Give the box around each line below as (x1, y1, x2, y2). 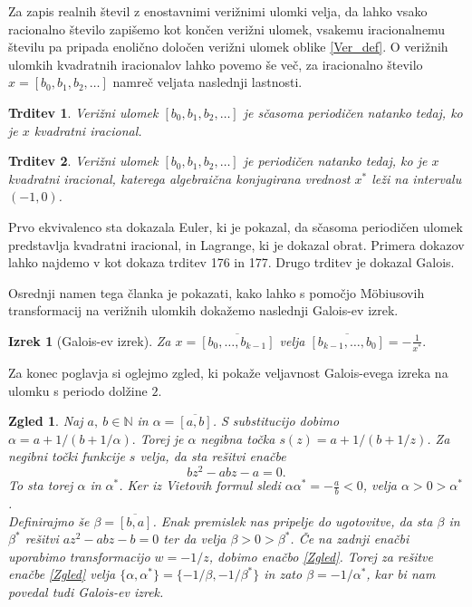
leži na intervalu (371, 169, 462, 188)
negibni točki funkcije (8, 447, 125, 466)
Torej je (140, 429, 184, 448)
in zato (264, 564, 303, 583)
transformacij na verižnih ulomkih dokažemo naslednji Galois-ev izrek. (8, 301, 399, 320)
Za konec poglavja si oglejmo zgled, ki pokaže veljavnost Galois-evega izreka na (8, 363, 448, 382)
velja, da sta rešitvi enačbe (140, 447, 286, 466)
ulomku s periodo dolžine (8, 381, 148, 400)
